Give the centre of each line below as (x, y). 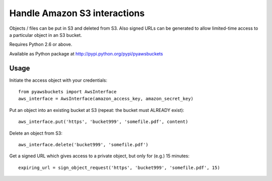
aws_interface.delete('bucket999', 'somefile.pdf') (83, 144)
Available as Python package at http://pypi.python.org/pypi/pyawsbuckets (86, 53)
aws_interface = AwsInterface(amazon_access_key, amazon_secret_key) (106, 99)
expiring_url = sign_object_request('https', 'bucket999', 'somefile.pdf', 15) (119, 167)
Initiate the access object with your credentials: (58, 80)
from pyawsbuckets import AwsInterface (67, 92)
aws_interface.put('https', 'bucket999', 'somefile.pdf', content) (103, 122)
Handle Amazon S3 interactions (77, 13)
